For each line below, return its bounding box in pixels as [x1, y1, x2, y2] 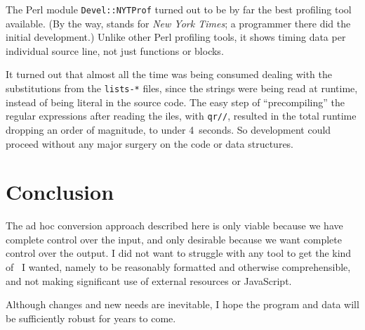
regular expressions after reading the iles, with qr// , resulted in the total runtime [6, 108, 357, 123]
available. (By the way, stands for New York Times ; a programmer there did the [6, 15, 351, 30]
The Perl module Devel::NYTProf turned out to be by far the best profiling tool [6, 2, 352, 16]
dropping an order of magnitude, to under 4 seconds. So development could [6, 122, 331, 137]
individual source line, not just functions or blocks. [6, 43, 224, 58]
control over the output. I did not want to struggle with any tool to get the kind [6, 246, 352, 260]
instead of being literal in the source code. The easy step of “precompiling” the [6, 94, 345, 109]
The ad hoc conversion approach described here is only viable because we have [6, 218, 343, 233]
